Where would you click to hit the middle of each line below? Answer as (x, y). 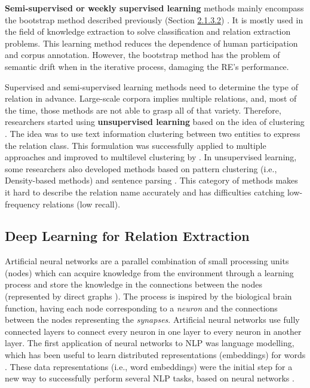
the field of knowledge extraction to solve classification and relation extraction (148, 31)
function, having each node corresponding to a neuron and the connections (141, 308)
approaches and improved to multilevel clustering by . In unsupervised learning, (151, 157)
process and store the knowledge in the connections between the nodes (133, 284)
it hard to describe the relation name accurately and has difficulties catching (145, 192)
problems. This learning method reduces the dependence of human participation (151, 43)
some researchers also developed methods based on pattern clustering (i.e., (141, 168)
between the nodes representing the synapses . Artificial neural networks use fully (152, 320)
